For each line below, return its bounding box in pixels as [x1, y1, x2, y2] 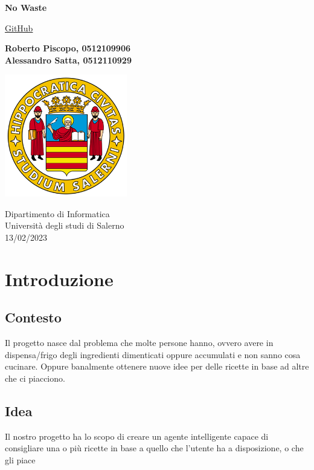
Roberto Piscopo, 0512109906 [5, 42, 131, 54]
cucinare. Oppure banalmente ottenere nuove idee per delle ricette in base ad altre [5, 360, 309, 373]
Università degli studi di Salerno [5, 219, 124, 232]
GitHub [5, 21, 33, 34]
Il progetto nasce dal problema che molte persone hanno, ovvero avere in [5, 336, 274, 348]
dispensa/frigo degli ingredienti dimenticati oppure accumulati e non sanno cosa [5, 348, 301, 361]
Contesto [5, 308, 62, 327]
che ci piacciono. [5, 371, 65, 384]
